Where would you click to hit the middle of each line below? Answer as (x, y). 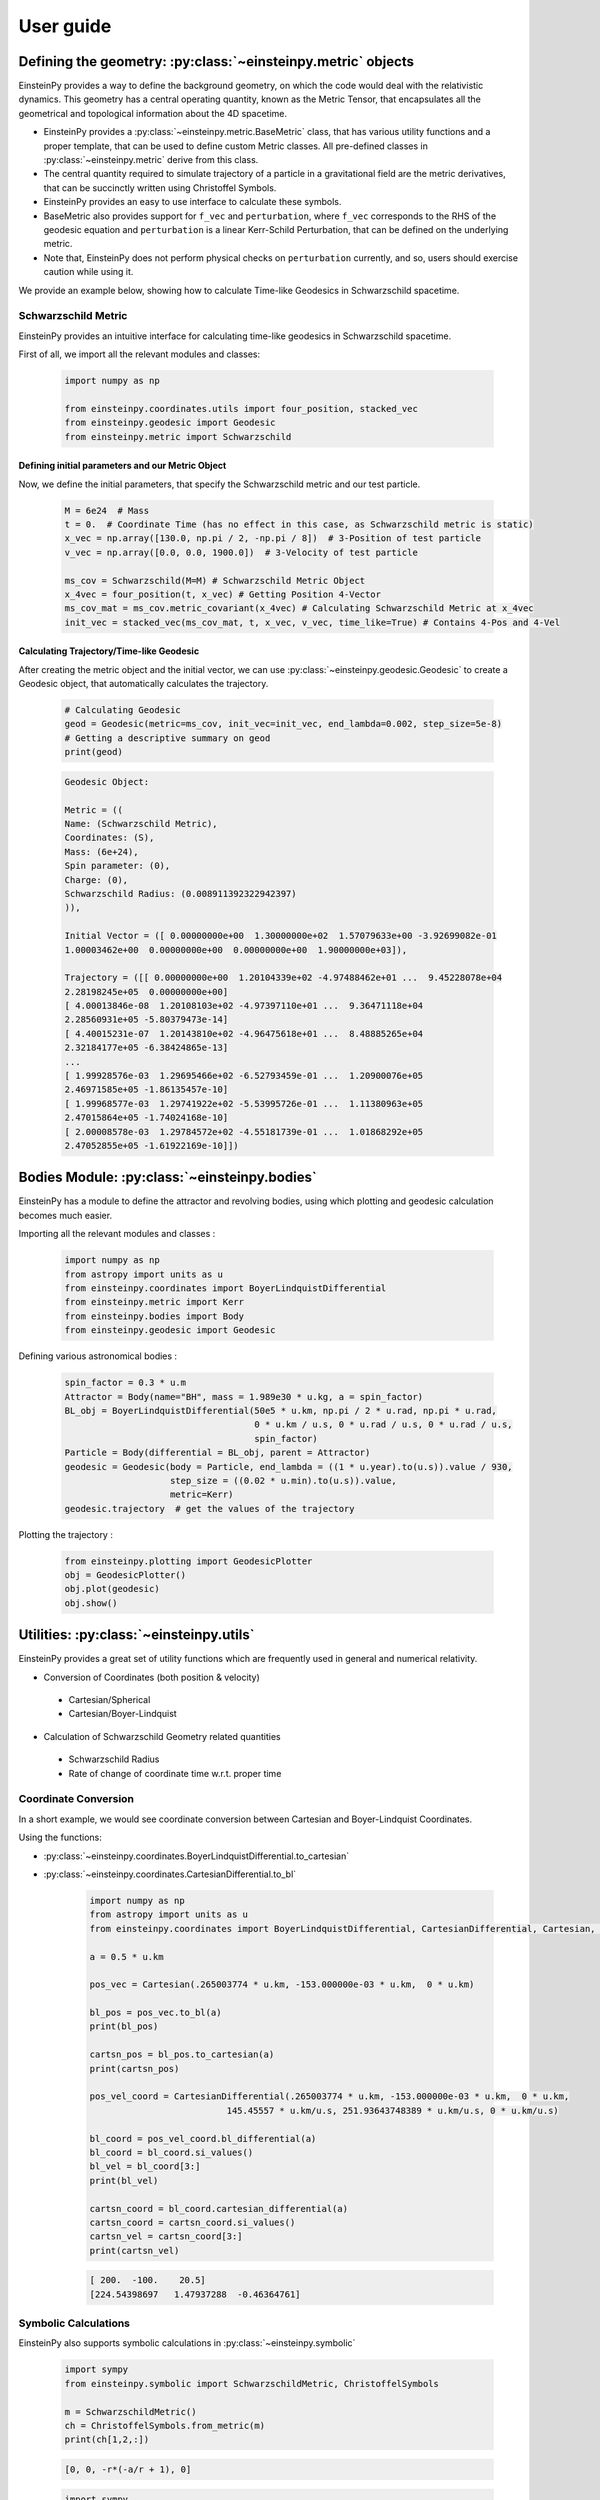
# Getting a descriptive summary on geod (167, 738)
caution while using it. (88, 272)
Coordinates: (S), (109, 838)
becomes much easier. (65, 1215)
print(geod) (94, 752)
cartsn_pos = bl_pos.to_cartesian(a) (182, 2054)
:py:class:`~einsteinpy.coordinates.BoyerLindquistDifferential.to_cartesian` (196, 1856)
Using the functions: (60, 1837)
